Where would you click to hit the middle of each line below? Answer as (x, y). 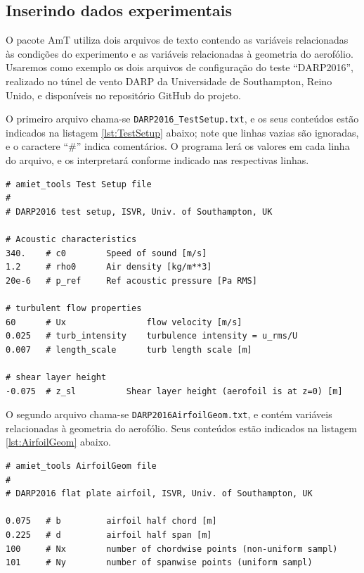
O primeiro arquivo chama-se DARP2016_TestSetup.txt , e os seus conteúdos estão (182, 119)
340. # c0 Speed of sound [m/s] (106, 253)
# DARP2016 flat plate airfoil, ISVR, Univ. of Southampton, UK (159, 494)
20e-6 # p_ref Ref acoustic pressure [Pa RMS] (131, 281)
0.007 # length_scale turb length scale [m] (129, 350)
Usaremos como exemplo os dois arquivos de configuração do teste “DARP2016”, (180, 67)
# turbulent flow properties (74, 308)
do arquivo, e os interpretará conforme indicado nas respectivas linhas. (157, 160)
